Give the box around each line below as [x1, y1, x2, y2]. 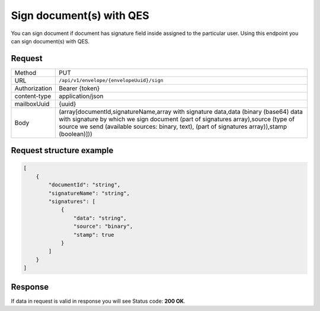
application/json [59, 92, 104, 100]
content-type [14, 92, 52, 100]
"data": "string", [73, 214, 127, 221]
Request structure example [11, 145, 114, 155]
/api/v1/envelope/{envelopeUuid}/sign [59, 77, 164, 84]
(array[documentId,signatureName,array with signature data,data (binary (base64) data [59, 107, 303, 116]
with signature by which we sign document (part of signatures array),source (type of [59, 115, 295, 123]
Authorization [14, 84, 53, 92]
